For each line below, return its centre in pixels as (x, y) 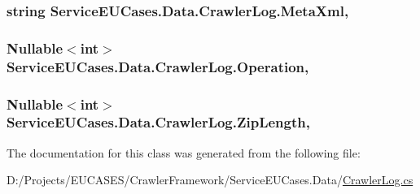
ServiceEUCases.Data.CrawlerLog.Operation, (158, 66)
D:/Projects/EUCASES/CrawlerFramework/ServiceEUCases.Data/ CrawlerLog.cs (210, 180)
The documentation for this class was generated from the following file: (184, 152)
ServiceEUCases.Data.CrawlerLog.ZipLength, (158, 122)
